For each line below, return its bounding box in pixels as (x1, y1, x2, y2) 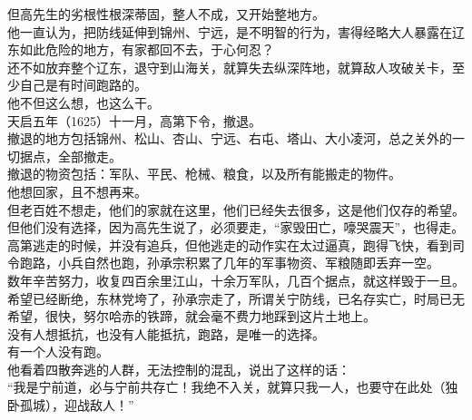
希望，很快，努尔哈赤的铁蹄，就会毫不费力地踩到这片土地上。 (7, 307, 376, 326)
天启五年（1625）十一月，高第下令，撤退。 (7, 111, 261, 130)
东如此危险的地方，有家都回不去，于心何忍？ (7, 40, 274, 59)
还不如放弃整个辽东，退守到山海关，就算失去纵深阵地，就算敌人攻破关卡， (7, 57, 452, 76)
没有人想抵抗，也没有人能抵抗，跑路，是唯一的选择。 (7, 324, 325, 343)
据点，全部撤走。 (19, 146, 122, 165)
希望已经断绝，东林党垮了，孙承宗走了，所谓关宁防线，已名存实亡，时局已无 (7, 288, 465, 308)
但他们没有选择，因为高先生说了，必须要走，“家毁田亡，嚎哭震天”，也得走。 (7, 218, 465, 237)
